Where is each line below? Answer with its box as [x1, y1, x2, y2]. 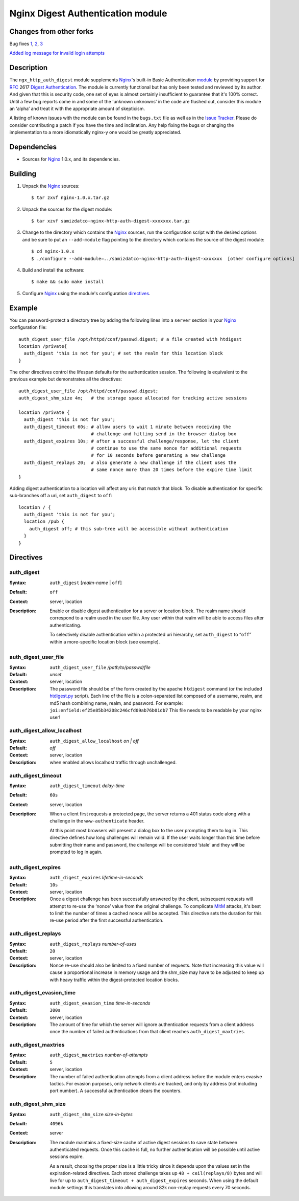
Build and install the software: [22, 267, 85, 273]
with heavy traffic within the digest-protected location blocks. [49, 976, 180, 983]
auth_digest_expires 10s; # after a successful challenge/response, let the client [23, 438, 239, 444]
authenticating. [49, 622, 82, 628]
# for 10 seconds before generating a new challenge [91, 453, 226, 458]
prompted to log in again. [49, 849, 103, 855]
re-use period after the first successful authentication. [49, 917, 164, 923]
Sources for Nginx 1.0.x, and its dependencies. [22, 156, 120, 162]
